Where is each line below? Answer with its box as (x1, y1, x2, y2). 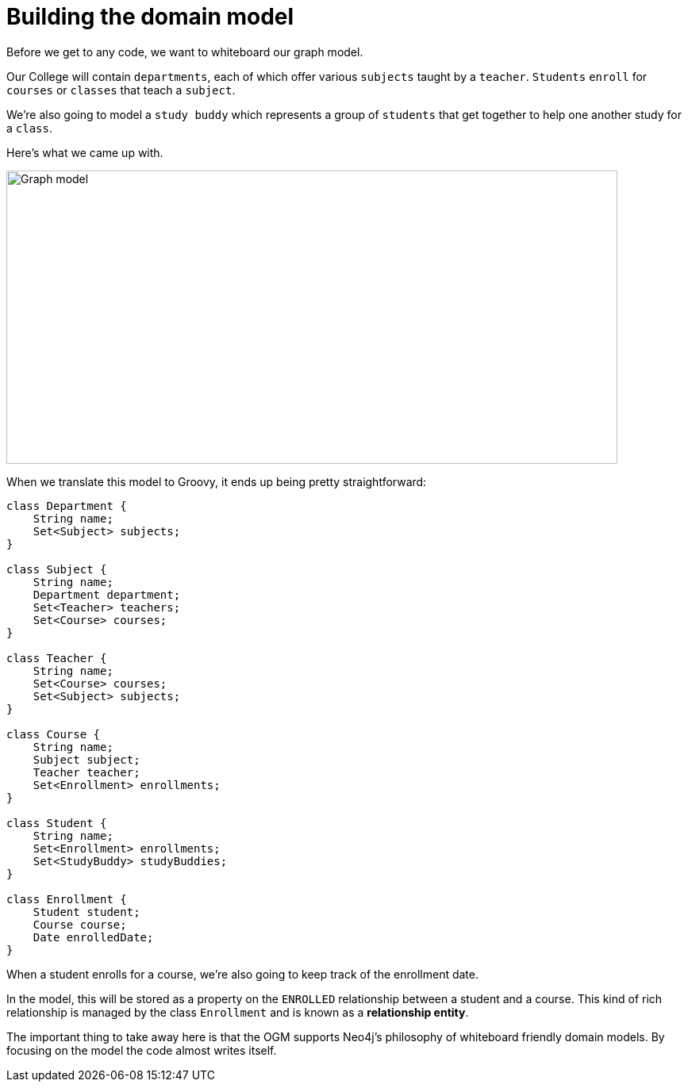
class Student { (6, 816, 107, 829)
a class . (6, 121, 53, 135)
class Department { (6, 499, 127, 512)
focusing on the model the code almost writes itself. (6, 1043, 277, 1057)
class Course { (6, 727, 101, 741)
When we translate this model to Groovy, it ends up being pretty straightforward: (6, 474, 427, 488)
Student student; (33, 905, 140, 918)
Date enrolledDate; (33, 930, 154, 944)
